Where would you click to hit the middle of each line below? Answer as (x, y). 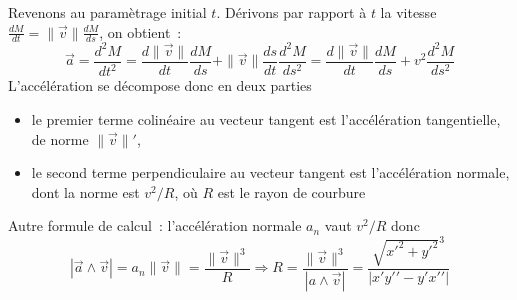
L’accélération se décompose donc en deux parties (160, 85)
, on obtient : (140, 31)
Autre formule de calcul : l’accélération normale (155, 225)
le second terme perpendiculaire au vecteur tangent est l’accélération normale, (270, 172)
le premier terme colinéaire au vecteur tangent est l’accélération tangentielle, (266, 118)
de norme (60, 138)
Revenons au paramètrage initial (107, 12)
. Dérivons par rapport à (291, 12)
